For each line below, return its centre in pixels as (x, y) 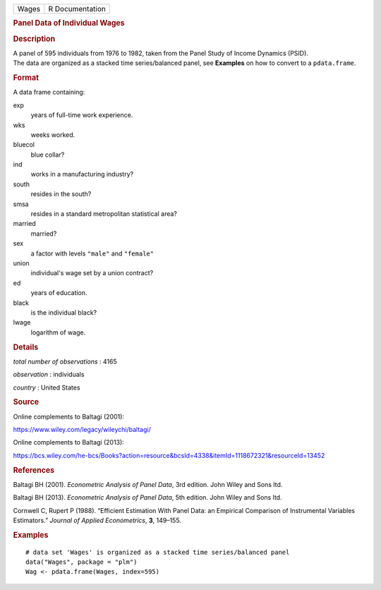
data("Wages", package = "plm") (81, 562)
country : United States (47, 387)
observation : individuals (49, 375)
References (34, 470)
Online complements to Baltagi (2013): (69, 442)
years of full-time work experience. (82, 115)
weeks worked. (53, 135)
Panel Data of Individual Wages (69, 23)
